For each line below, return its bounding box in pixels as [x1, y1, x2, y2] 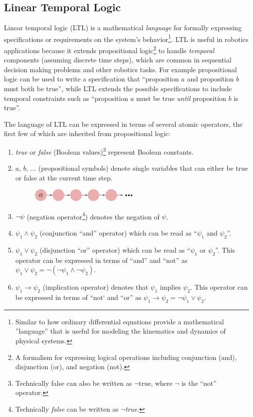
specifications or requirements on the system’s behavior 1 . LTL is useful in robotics [4, 32, 249, 44]
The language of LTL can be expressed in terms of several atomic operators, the [4, 119, 243, 129]
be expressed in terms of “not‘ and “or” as [15, 292, 142, 302]
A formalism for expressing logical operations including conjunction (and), [15, 352, 237, 362]
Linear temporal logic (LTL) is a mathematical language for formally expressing [4, 22, 242, 33]
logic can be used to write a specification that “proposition [4, 74, 179, 84]
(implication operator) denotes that [42, 282, 148, 292]
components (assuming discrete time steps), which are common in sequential [4, 55, 232, 65]
